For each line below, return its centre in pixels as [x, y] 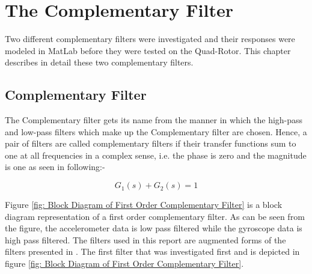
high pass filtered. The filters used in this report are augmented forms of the [145, 239]
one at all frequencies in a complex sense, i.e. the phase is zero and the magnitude [156, 155]
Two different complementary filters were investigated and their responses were [150, 39]
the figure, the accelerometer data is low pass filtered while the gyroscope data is [154, 228]
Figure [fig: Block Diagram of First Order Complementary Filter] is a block [144, 205]
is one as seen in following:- [55, 167]
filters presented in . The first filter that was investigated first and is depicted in [152, 251]
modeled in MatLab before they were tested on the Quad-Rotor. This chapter [148, 50]
